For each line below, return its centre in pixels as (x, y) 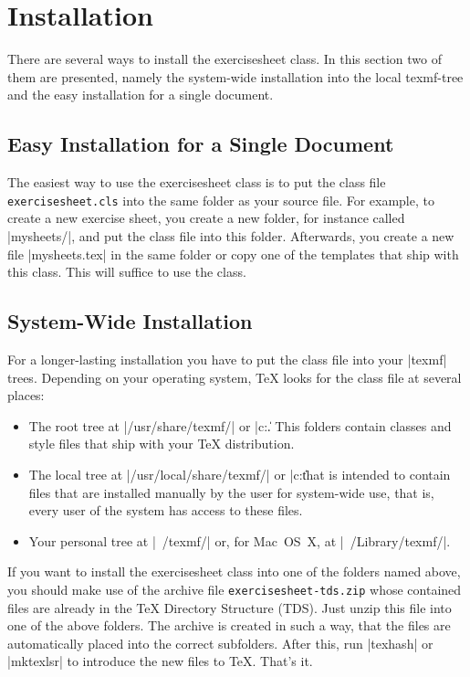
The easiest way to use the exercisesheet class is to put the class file (197, 182)
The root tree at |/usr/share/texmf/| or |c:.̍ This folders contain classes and (240, 425)
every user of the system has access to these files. (166, 510)
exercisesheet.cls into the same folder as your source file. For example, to (221, 200)
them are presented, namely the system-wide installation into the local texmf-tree (235, 76)
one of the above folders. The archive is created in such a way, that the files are (229, 625)
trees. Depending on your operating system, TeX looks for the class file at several (235, 377)
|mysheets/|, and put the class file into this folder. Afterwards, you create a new (231, 235)
